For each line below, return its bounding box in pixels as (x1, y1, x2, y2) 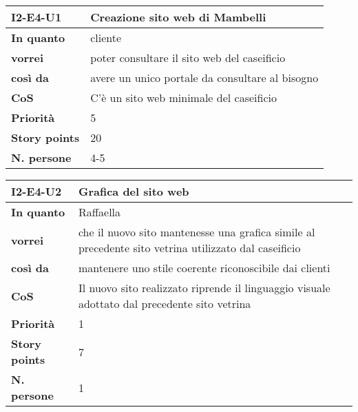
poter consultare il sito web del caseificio (90, 50, 286, 65)
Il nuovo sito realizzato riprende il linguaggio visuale (78, 280, 330, 296)
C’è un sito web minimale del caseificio (90, 90, 277, 105)
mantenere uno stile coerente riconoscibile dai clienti (78, 260, 330, 276)
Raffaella (78, 204, 121, 220)
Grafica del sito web (78, 183, 189, 199)
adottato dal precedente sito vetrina (78, 296, 251, 311)
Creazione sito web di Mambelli (90, 9, 266, 25)
